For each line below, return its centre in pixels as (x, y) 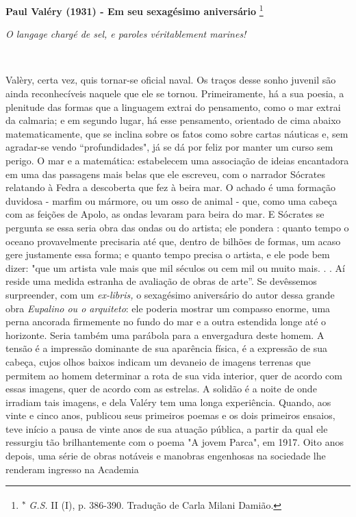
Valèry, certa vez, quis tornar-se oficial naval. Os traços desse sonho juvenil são (171, 80)
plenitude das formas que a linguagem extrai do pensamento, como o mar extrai (173, 106)
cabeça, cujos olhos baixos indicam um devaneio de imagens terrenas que (158, 361)
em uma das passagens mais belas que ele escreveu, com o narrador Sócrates (165, 174)
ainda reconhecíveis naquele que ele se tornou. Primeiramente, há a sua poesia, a (175, 93)
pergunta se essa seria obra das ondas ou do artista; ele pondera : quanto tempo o (177, 227)
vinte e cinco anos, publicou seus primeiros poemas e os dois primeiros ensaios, (170, 415)
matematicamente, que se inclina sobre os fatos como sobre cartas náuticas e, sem (177, 133)
